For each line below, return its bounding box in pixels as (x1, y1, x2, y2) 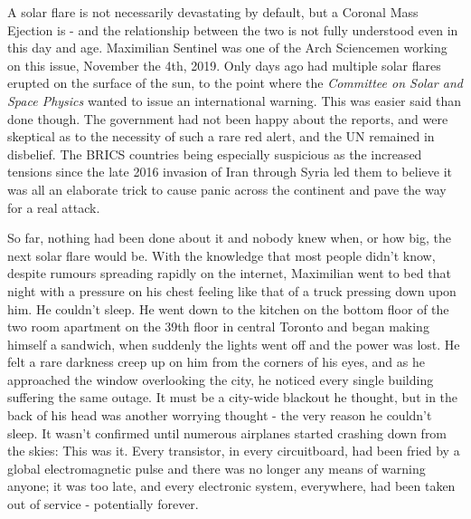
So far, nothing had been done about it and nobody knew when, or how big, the (7, 228, 451, 247)
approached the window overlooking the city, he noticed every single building (7, 370, 434, 389)
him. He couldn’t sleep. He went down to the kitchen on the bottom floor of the (7, 299, 449, 318)
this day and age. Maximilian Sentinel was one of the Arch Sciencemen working (7, 38, 447, 57)
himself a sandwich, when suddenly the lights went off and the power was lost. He (7, 334, 460, 353)
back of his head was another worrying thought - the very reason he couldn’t (7, 406, 432, 425)
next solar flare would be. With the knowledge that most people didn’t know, (7, 245, 436, 264)
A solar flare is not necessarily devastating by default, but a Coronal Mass (7, 3, 419, 21)
